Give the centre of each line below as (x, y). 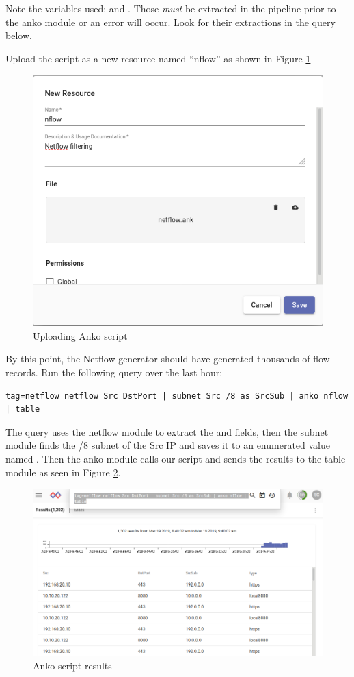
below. (19, 35)
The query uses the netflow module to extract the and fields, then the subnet (167, 431)
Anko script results (72, 666)
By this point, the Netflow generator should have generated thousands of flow (168, 359)
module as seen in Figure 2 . (63, 472)
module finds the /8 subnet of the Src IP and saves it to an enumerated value (168, 445)
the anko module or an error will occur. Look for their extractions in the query (171, 22)
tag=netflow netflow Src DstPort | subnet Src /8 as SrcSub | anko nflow (177, 396)
